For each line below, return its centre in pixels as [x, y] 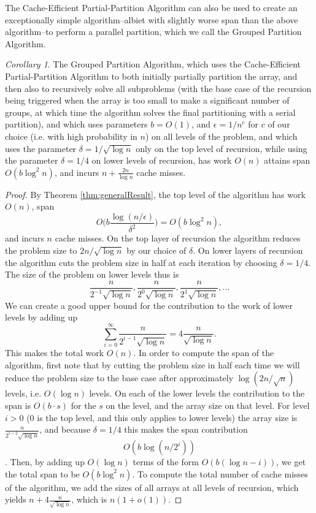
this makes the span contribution [186, 429]
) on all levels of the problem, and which [221, 136]
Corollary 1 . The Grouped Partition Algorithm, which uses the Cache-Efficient [153, 64]
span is [18, 405]
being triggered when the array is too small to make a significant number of [147, 100]
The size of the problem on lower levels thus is [92, 274]
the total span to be [42, 473]
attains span [287, 160]
